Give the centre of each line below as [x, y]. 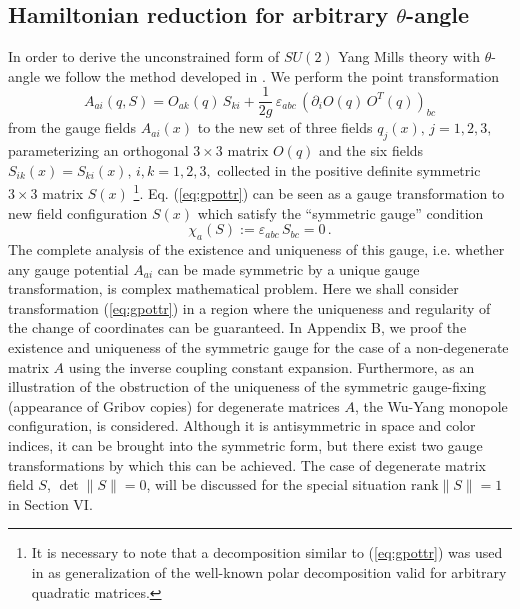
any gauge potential [68, 268]
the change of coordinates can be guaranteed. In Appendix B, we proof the [237, 327]
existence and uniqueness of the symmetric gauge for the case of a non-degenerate [258, 347]
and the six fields [371, 150]
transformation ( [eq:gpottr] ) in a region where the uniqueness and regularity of [249, 307]
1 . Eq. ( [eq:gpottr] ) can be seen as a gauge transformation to [319, 192]
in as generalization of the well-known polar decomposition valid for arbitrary [269, 571]
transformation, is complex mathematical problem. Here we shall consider [233, 288]
